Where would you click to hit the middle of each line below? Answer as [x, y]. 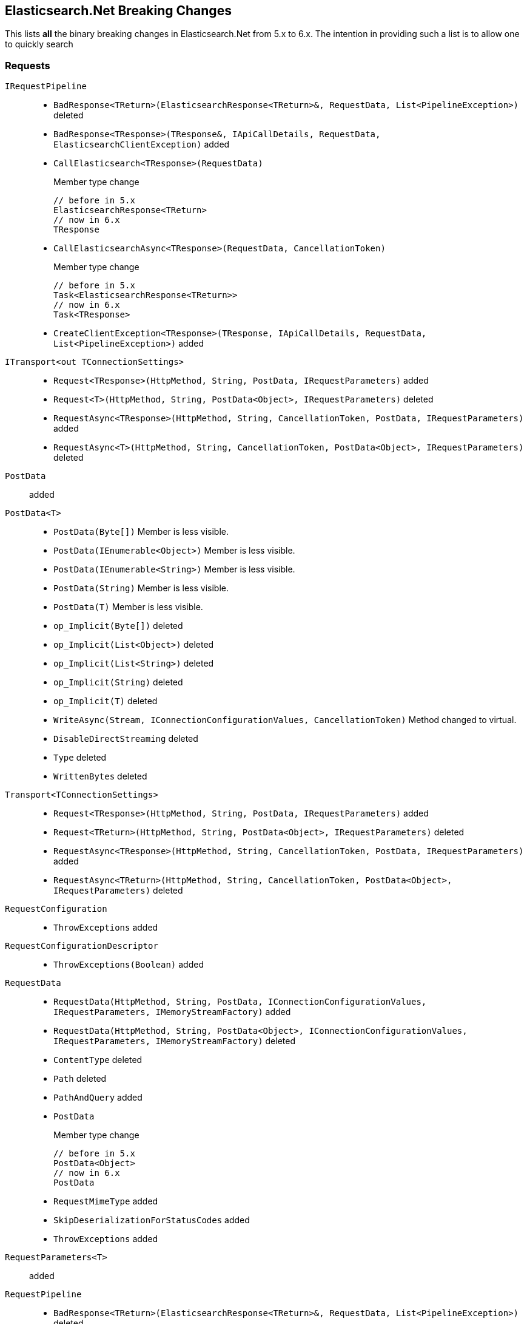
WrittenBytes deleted [100, 776]
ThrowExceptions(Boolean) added [129, 965]
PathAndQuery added [98, 1098]
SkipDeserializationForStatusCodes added [152, 1220]
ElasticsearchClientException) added [142, 144]
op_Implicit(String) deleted [118, 682]
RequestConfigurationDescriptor [82, 946]
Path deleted [80, 1079]
